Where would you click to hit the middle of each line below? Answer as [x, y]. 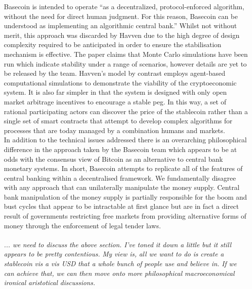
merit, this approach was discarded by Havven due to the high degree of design [122, 35]
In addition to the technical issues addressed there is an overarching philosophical [126, 140]
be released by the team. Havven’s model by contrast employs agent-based [115, 73]
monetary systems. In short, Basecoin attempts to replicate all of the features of [123, 168]
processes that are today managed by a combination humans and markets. [115, 130]
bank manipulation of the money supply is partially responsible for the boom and [126, 196]
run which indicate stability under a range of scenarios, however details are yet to [126, 63]
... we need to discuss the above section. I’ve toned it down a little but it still [118, 244]
